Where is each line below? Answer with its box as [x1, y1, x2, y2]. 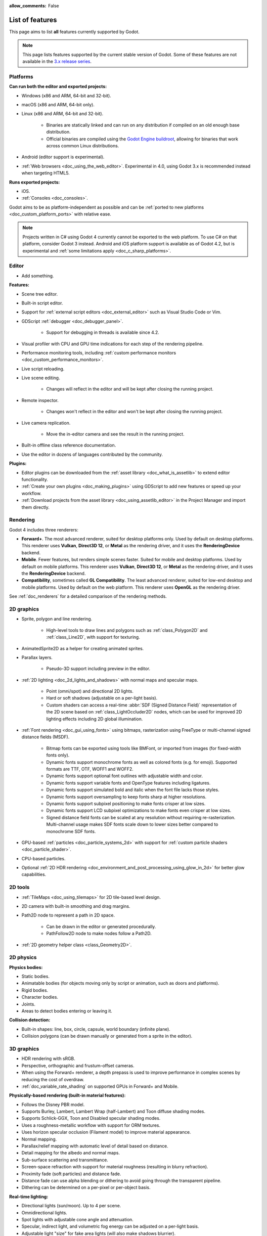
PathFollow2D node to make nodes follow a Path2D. [46, 930, 152, 936]
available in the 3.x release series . [22, 58, 91, 64]
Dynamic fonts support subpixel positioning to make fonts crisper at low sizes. [46, 800, 206, 806]
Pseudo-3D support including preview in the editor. [46, 665, 151, 672]
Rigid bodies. [21, 987, 48, 993]
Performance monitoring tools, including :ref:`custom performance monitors [21, 350, 177, 355]
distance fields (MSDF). [21, 734, 70, 740]
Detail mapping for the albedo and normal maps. [21, 1150, 120, 1156]
